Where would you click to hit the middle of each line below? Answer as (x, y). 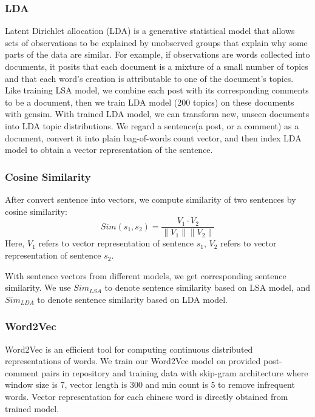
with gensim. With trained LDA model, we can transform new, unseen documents (157, 114)
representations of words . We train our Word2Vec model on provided (133, 361)
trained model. (32, 408)
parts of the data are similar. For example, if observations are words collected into (157, 54)
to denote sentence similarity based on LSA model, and (207, 287)
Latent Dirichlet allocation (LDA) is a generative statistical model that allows (150, 31)
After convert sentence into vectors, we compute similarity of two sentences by (151, 199)
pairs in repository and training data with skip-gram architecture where (175, 372)
